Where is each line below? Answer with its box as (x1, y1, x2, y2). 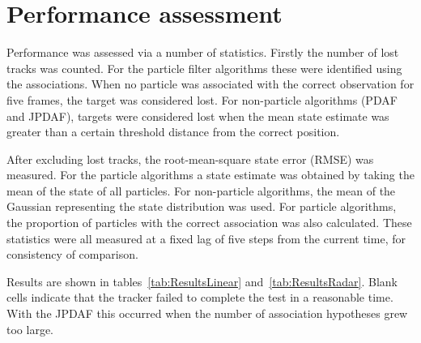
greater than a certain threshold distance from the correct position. (6, 123, 340, 140)
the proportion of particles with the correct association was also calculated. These (6, 214, 412, 231)
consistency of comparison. (6, 246, 138, 263)
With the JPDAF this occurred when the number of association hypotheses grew (6, 305, 408, 322)
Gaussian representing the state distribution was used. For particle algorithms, (6, 198, 397, 215)
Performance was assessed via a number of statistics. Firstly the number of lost (6, 44, 399, 61)
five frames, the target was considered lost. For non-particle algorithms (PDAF (6, 91, 398, 108)
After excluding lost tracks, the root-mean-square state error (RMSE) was (6, 150, 374, 167)
